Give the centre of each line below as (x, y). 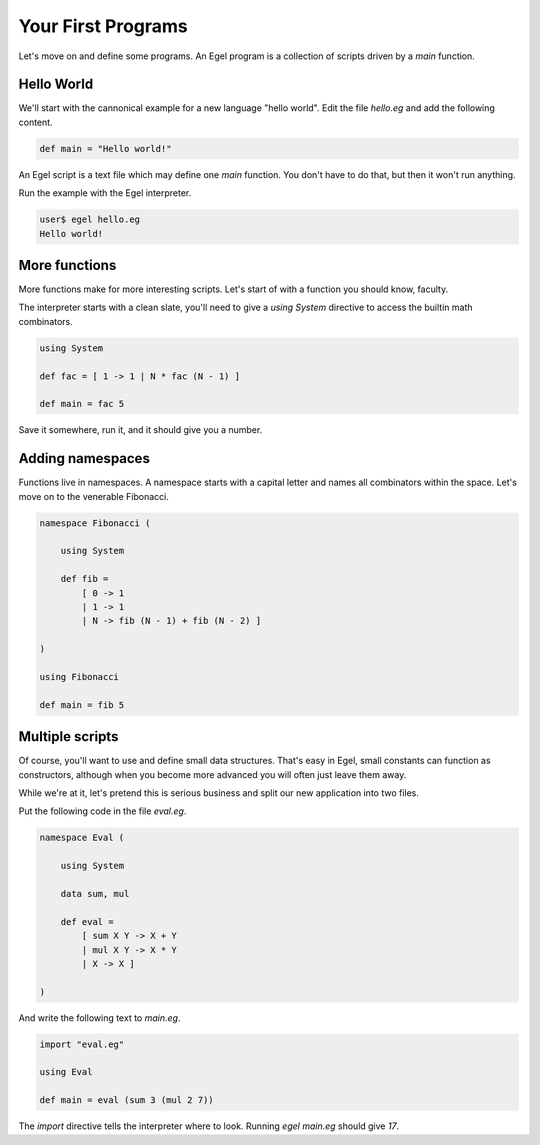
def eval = (87, 921)
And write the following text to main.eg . (99, 1017)
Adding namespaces (84, 458)
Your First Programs (103, 26)
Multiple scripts (68, 736)
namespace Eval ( (82, 838)
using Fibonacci (79, 676)
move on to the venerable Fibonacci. (93, 496)
